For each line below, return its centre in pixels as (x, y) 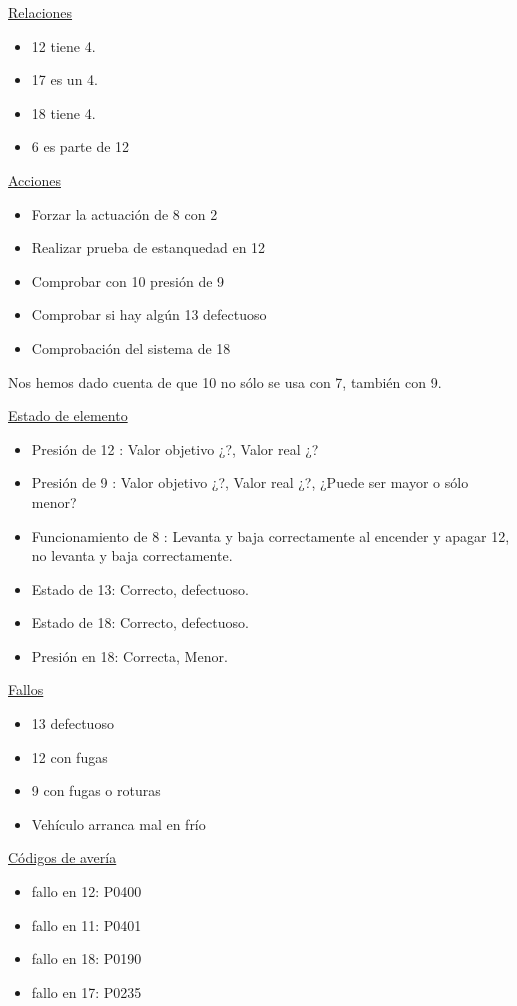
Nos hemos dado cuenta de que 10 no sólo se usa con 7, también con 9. (225, 381)
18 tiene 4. (63, 112)
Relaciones (40, 12)
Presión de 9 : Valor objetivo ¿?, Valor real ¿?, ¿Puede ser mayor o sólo (250, 482)
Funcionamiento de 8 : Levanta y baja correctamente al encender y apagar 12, (270, 535)
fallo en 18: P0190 (86, 958)
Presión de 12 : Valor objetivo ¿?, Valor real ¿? (175, 448)
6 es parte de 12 (80, 146)
